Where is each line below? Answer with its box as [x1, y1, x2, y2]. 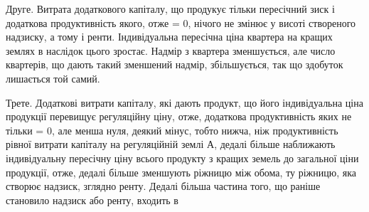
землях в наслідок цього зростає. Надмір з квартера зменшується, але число [6, 43, 336, 58]
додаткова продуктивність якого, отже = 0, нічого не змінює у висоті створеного [6, 15, 356, 30]
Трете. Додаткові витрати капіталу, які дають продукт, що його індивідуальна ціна [6, 95, 363, 110]
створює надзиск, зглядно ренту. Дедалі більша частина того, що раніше [6, 179, 321, 194]
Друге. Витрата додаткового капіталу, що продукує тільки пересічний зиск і [6, 1, 335, 16]
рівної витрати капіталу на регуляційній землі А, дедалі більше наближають [6, 137, 336, 152]
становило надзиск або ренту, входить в [6, 192, 178, 207]
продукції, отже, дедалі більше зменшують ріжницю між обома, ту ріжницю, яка [6, 164, 357, 179]
